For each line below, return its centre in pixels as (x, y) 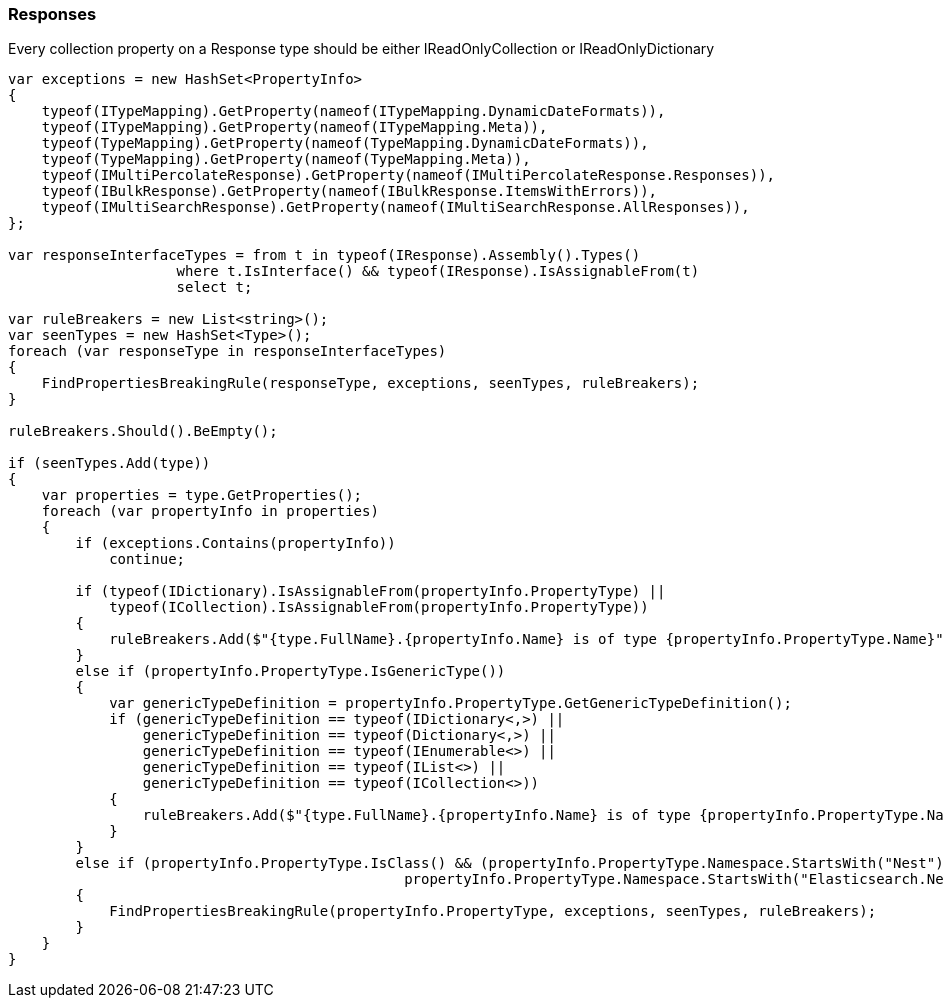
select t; (214, 287)
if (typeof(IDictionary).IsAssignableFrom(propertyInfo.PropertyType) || (370, 591)
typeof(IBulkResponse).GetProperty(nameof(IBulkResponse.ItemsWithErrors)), (349, 191)
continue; (147, 559)
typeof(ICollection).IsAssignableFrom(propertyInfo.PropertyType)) (379, 607)
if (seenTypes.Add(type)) (109, 463)
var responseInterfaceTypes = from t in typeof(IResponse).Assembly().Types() (324, 255)
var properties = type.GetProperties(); (202, 495)
